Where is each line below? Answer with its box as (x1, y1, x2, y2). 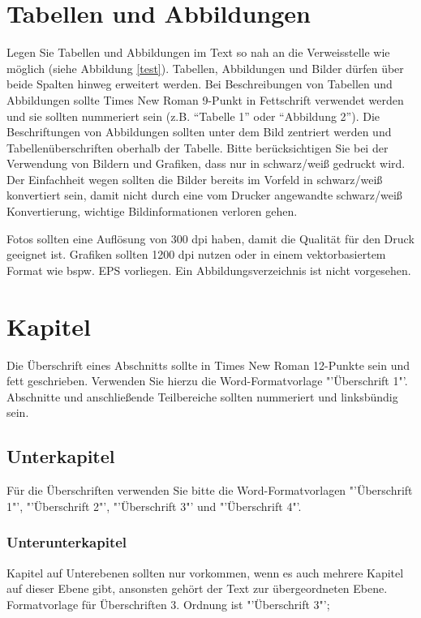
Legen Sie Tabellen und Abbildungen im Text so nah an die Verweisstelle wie (6, 44, 390, 61)
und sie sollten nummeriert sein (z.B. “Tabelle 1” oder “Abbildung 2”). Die (6, 107, 380, 124)
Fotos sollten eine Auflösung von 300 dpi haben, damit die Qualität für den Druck (6, 230, 415, 247)
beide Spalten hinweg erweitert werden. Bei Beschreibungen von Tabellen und (6, 75, 393, 92)
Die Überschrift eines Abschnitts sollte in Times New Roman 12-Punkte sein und (6, 356, 410, 373)
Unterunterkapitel (6, 532, 127, 552)
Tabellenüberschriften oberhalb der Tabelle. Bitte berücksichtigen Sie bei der (6, 139, 389, 156)
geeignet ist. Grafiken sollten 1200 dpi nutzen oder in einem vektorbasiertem (6, 246, 386, 263)
